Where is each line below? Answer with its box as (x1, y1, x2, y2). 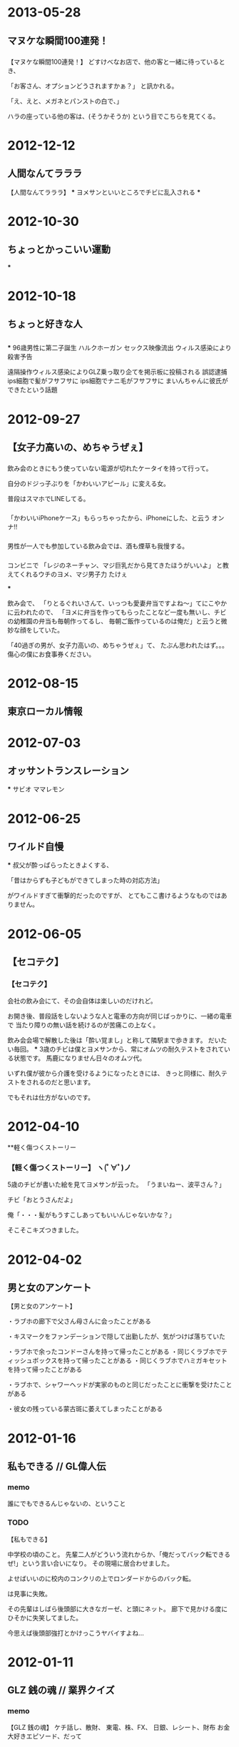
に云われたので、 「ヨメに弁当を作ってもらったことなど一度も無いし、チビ (7, 608, 227, 616)
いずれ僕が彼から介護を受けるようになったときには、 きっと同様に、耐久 (7, 1069, 221, 1078)
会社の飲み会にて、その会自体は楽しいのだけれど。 (7, 996, 157, 1005)
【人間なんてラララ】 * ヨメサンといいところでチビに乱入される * (7, 187, 201, 197)
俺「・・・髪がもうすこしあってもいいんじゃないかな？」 (7, 1211, 176, 1219)
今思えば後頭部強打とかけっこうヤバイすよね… (7, 1628, 144, 1637)
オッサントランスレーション (7, 764, 130, 776)
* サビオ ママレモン (7, 785, 65, 793)
